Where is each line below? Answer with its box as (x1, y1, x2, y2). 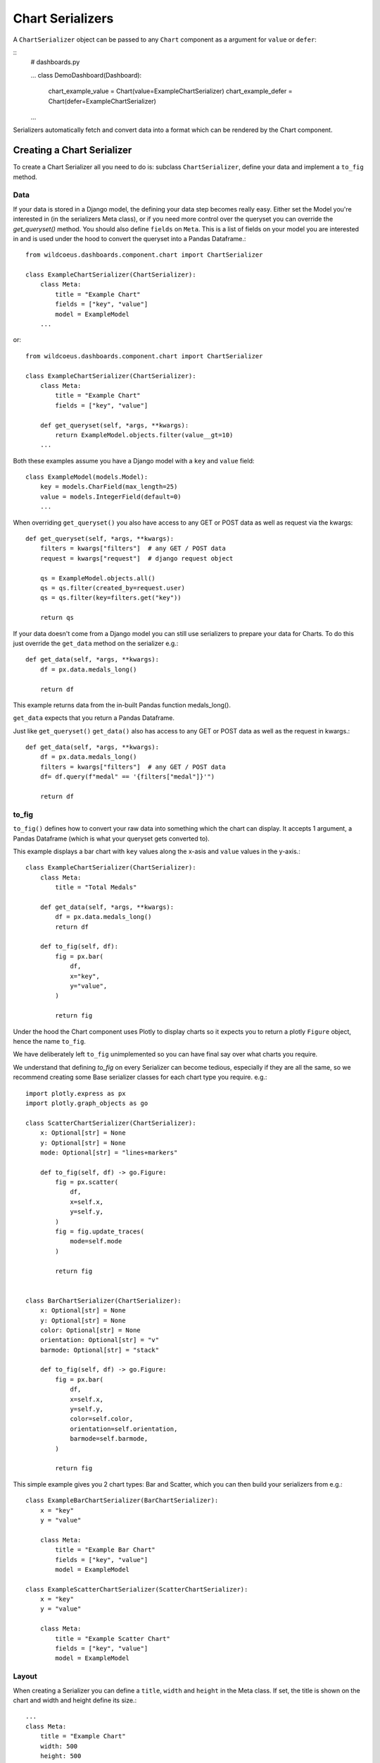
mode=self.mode (70, 1238, 122, 1245)
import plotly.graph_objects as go (25, 1099, 148, 1107)
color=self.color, (70, 1415, 134, 1423)
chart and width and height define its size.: (13, 1696, 137, 1704)
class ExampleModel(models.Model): (25, 473, 148, 481)
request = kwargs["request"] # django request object (39, 554, 234, 562)
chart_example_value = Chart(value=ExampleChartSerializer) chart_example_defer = (48, 87, 293, 95)
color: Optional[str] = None (39, 1326, 141, 1334)
